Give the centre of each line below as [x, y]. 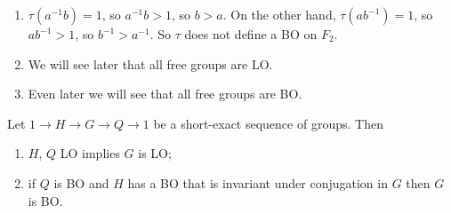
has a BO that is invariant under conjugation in [258, 182]
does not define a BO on [251, 34]
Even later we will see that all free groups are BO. [165, 94]
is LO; [155, 153]
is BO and [81, 182]
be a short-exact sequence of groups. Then [268, 123]
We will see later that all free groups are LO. [150, 63]
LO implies [90, 153]
